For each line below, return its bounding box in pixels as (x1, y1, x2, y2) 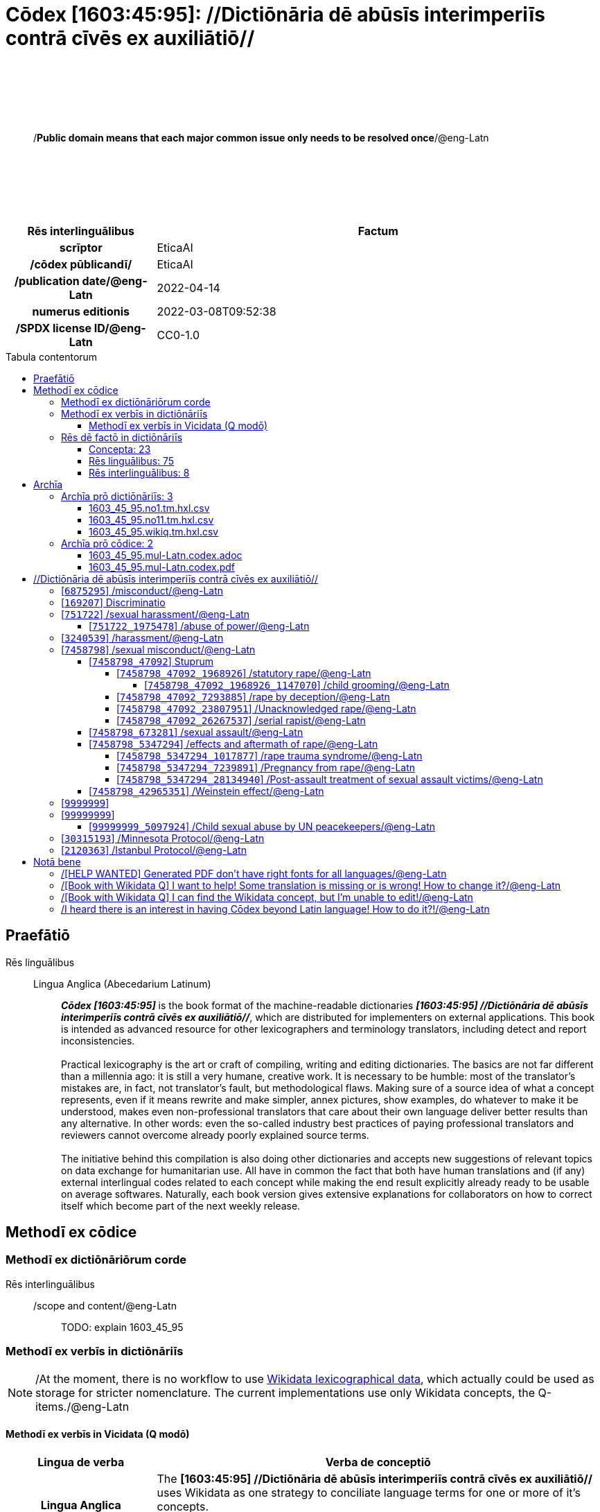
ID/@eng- (94, 320, 146, 335)
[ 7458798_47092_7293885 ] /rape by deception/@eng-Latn (116, 690, 390, 703)
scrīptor (59, 240, 103, 255)
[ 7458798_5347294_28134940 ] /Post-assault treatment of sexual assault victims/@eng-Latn (116, 773, 543, 785)
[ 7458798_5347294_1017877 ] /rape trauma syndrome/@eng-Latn (116, 749, 423, 762)
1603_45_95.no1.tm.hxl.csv (89, 501, 210, 514)
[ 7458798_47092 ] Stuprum (89, 655, 213, 667)
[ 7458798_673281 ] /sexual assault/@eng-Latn (89, 725, 303, 738)
